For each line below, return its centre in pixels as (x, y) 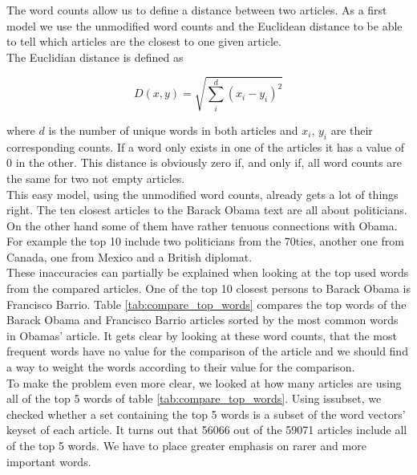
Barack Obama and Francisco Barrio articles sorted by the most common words (202, 320)
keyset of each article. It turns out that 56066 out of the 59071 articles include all (207, 430)
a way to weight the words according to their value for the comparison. (181, 367)
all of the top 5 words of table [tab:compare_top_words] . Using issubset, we (194, 398)
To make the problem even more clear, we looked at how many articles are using (204, 382)
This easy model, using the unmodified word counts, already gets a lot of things (202, 194)
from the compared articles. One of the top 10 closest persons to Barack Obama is (209, 288)
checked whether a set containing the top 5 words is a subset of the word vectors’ (206, 414)
